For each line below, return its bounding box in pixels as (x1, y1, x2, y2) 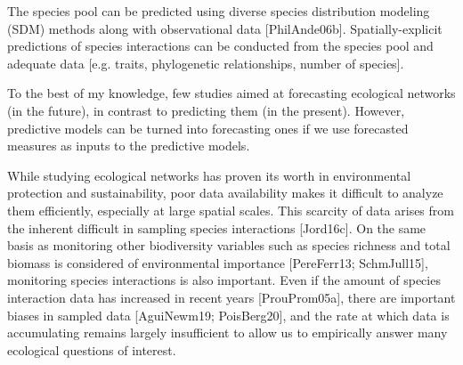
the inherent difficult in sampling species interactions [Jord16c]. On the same (7, 218, 426, 237)
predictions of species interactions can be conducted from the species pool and (7, 36, 434, 55)
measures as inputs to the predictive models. (7, 136, 250, 155)
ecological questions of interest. (7, 340, 176, 359)
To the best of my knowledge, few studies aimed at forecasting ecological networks (7, 84, 456, 102)
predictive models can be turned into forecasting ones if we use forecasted (7, 118, 409, 137)
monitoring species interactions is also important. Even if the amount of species (7, 271, 441, 289)
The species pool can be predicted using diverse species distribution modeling (7, 2, 430, 20)
